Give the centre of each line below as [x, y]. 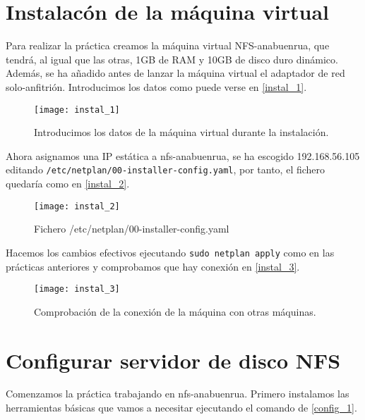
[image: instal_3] [77, 289]
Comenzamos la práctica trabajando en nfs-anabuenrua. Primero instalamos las [178, 394]
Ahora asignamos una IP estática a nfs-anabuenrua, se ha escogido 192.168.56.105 [183, 155]
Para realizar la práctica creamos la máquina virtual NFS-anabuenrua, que [168, 45]
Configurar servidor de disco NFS [173, 360]
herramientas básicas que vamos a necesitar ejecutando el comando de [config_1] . [181, 408]
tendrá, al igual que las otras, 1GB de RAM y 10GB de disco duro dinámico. [172, 59]
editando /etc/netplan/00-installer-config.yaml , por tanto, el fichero [166, 169]
